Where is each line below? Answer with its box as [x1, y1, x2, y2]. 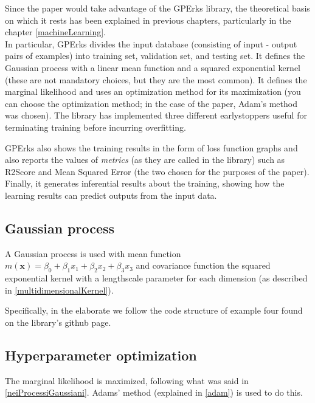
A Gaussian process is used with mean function [5, 247, 181, 260]
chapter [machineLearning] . [5, 26, 106, 38]
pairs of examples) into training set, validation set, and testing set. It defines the [5, 49, 305, 62]
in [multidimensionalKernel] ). [5, 283, 114, 296]
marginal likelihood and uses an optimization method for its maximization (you [5, 85, 301, 98]
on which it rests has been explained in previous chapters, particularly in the [5, 13, 291, 26]
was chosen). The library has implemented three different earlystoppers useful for [5, 109, 307, 122]
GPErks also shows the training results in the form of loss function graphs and [5, 141, 298, 154]
